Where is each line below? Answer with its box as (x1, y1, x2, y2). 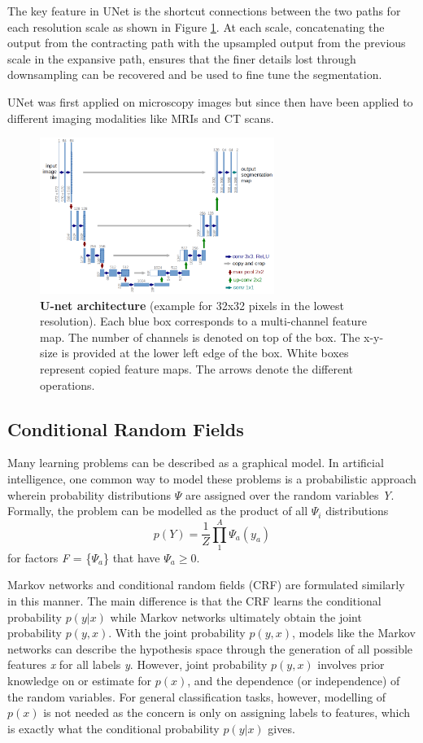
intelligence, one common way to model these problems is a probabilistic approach (7, 470, 416, 487)
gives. (268, 719, 295, 736)
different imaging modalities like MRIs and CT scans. (7, 109, 274, 126)
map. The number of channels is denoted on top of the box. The (40, 328, 360, 345)
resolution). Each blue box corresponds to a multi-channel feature (40, 312, 367, 330)
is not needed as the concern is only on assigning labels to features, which (43, 704, 411, 721)
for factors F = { (7, 549, 92, 566)
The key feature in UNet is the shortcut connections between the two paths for (7, 2, 401, 19)
